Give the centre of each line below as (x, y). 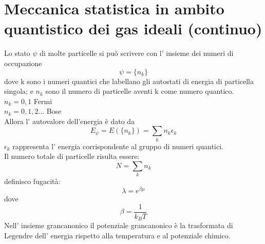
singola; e (19, 91)
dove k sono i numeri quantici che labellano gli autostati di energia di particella (129, 81)
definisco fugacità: (32, 181)
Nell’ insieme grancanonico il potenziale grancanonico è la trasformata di (119, 225)
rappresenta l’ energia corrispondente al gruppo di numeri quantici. (118, 146)
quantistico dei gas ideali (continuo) (133, 28)
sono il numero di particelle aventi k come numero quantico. (140, 91)
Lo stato (17, 53)
